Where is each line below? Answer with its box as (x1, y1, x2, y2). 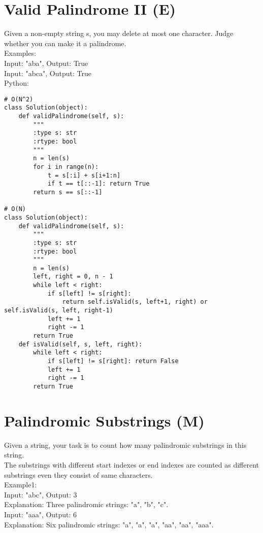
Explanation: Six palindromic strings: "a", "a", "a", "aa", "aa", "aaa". (4, 519, 214, 529)
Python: (4, 78, 29, 88)
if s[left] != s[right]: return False (47, 358, 179, 365)
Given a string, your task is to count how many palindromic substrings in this (4, 439, 247, 450)
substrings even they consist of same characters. (4, 469, 153, 480)
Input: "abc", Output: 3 (4, 489, 77, 500)
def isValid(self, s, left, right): (18, 340, 143, 348)
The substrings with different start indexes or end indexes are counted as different (4, 459, 259, 470)
